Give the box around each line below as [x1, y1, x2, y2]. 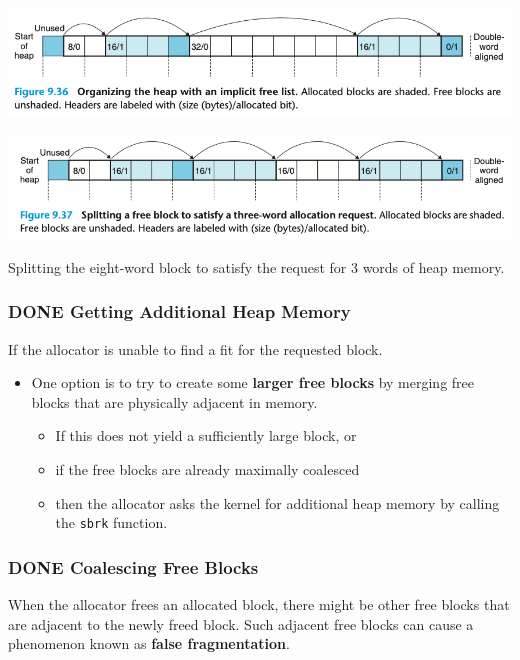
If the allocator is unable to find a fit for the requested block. [8, 338, 383, 359]
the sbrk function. [55, 512, 168, 533]
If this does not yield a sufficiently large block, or [55, 425, 357, 446]
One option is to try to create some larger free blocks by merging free [31, 372, 475, 393]
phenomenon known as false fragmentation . [8, 633, 290, 654]
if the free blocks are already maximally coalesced [55, 459, 360, 480]
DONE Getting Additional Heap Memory [8, 299, 351, 324]
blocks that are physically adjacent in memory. [31, 391, 318, 412]
